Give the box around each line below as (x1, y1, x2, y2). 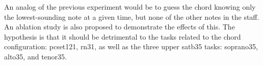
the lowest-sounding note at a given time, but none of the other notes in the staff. (4, 11, 259, 22)
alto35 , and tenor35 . (4, 51, 67, 61)
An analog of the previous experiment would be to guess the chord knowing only (4, 2, 256, 12)
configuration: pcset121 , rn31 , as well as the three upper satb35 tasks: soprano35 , (4, 41, 258, 52)
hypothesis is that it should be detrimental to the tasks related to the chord (4, 31, 241, 42)
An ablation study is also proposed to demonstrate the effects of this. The (4, 21, 235, 32)
